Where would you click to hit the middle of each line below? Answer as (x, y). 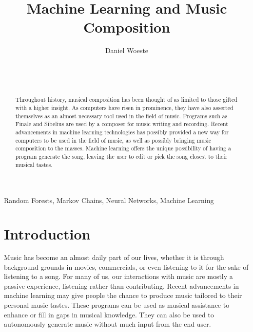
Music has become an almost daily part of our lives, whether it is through (114, 257)
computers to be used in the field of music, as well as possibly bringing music (113, 140)
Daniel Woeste (127, 50)
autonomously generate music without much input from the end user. (107, 324)
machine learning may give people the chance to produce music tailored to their (123, 295)
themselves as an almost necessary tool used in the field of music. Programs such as (121, 116)
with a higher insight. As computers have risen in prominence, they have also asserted (124, 108)
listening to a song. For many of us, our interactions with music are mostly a (118, 276)
